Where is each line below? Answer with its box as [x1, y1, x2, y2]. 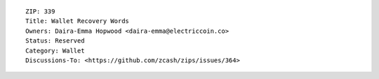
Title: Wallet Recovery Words [25, 17, 130, 25]
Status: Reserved [25, 37, 85, 45]
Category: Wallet [25, 46, 85, 55]
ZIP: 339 [25, 8, 55, 15]
